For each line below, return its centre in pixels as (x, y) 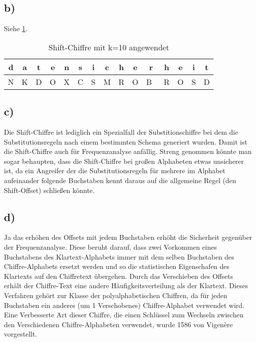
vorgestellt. (21, 334)
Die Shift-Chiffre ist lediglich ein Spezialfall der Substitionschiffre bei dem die (121, 132)
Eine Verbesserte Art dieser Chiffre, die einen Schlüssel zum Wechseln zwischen (124, 315)
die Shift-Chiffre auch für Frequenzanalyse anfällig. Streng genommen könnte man (128, 151)
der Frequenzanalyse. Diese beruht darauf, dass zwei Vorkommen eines (110, 247)
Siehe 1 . (16, 28)
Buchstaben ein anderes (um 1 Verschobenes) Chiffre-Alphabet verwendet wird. (124, 305)
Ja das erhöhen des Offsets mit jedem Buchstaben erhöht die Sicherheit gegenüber (128, 237)
